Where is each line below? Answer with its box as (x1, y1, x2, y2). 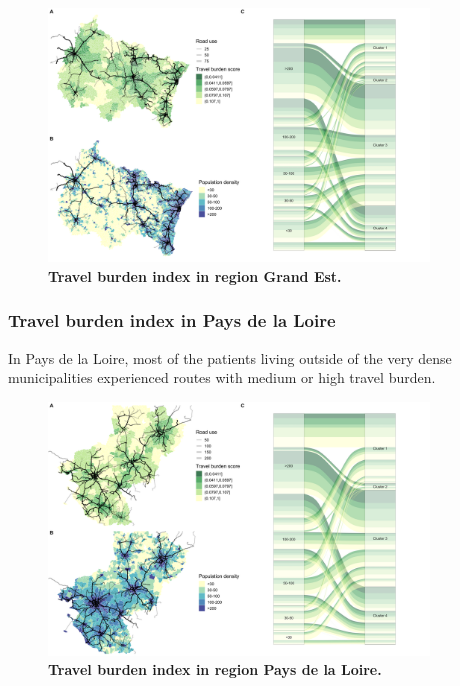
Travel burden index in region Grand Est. (48, 265, 342, 286)
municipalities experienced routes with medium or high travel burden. (8, 367, 436, 388)
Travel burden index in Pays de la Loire (8, 308, 336, 333)
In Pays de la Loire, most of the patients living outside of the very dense (8, 347, 452, 368)
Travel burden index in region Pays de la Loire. (48, 659, 382, 680)
